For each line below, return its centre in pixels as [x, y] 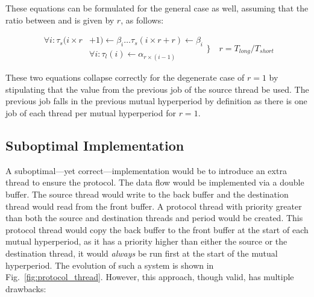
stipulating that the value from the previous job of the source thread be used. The [157, 89]
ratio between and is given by [60, 20]
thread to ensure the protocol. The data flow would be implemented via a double [155, 182]
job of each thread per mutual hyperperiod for [91, 113]
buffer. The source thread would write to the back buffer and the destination [147, 194]
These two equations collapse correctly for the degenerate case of [125, 77]
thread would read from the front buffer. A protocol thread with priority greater [154, 206]
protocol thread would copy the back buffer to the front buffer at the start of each [157, 229]
